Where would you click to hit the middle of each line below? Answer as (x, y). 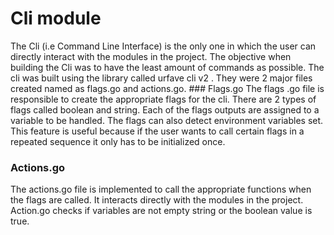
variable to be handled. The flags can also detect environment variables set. (167, 120)
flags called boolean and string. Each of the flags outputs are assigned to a (165, 109)
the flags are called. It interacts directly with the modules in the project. (157, 200)
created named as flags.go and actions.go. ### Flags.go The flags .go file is (167, 88)
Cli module (56, 18)
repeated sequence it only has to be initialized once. (118, 141)
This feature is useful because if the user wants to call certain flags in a (157, 131)
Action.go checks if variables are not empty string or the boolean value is (161, 211)
